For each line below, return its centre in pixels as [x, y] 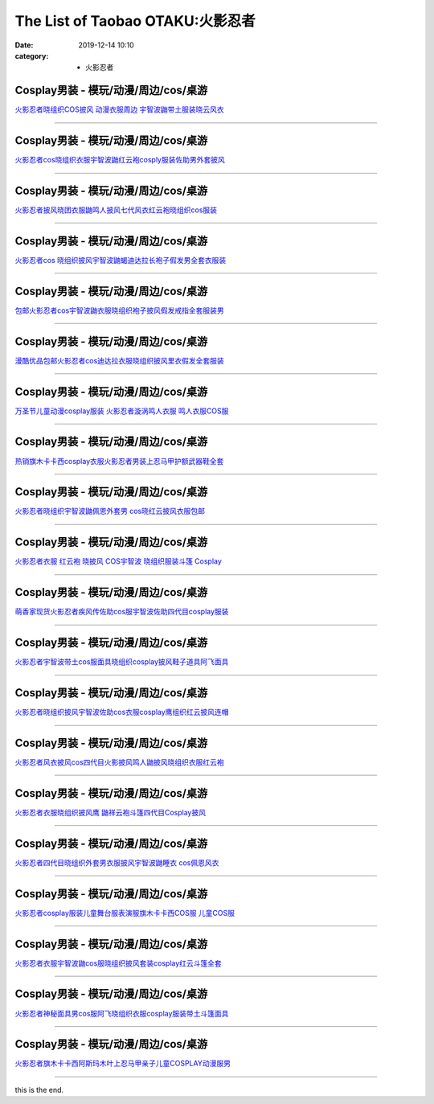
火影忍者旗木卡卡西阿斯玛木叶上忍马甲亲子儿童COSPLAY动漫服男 [123, 1063]
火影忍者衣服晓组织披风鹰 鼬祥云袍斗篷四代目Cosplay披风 [111, 812]
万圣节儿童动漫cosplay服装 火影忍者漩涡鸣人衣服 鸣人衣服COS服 [122, 411]
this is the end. [39, 1090]
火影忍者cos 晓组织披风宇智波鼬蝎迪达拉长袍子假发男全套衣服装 [121, 260]
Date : [24, 45]
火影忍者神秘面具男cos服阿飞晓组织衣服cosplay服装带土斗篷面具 [122, 1013]
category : [32, 55]
